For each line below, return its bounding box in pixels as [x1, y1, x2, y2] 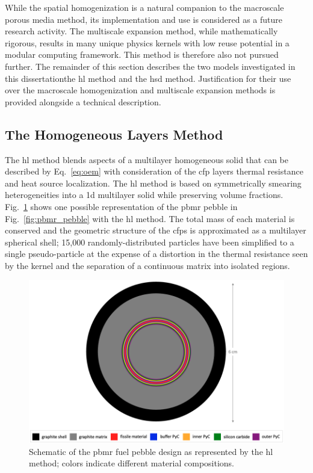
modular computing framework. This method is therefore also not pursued [5, 48, 279, 61]
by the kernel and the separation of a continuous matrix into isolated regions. [5, 259, 290, 271]
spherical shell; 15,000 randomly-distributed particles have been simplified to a [5, 235, 294, 248]
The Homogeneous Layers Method [5, 125, 223, 143]
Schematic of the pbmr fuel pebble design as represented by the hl [29, 445, 273, 457]
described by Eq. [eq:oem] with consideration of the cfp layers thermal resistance [5, 165, 303, 178]
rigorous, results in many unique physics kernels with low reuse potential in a [5, 36, 290, 49]
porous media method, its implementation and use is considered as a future [5, 13, 283, 25]
